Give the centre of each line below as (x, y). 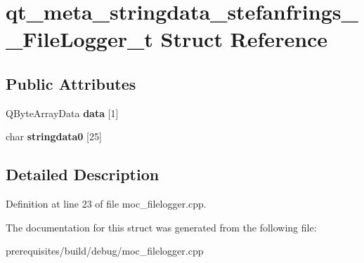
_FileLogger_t (79, 39)
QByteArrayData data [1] (62, 113)
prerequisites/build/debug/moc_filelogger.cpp (105, 251)
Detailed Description (83, 174)
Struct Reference (244, 39)
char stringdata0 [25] (54, 136)
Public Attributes (71, 83)
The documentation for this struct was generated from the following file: (161, 227)
